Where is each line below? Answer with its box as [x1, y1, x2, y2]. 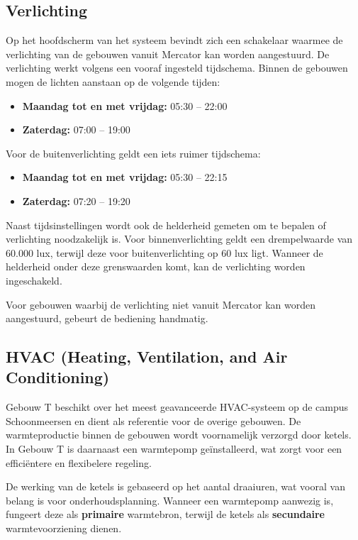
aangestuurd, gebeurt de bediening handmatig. [6, 311, 208, 326]
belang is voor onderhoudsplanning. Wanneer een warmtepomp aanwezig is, [6, 492, 334, 507]
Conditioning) [6, 366, 110, 388]
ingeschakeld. [6, 272, 62, 287]
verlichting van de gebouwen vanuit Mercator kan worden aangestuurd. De [6, 46, 330, 61]
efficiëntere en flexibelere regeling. [6, 455, 152, 470]
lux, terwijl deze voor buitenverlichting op [36, 245, 218, 260]
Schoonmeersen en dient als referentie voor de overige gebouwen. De [6, 413, 301, 428]
